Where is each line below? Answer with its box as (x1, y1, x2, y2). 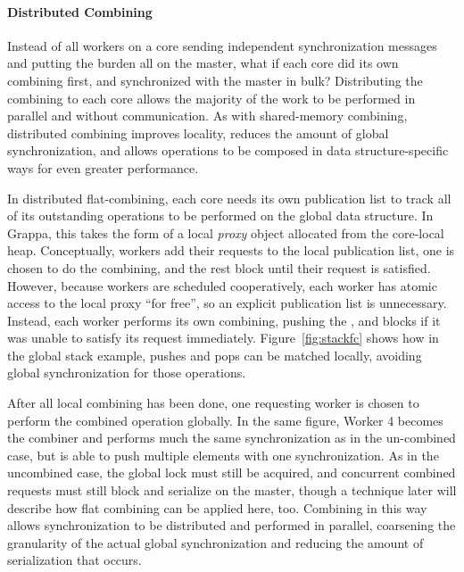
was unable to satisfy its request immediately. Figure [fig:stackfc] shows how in (7, 328, 439, 347)
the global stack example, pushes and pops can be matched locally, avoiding (7, 345, 422, 364)
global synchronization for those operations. (7, 363, 246, 382)
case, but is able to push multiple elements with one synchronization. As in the (7, 445, 439, 464)
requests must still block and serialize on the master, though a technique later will (7, 481, 457, 500)
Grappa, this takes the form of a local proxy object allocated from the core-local (7, 223, 444, 242)
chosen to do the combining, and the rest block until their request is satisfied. (7, 258, 431, 277)
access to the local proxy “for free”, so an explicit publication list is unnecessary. (7, 294, 447, 312)
